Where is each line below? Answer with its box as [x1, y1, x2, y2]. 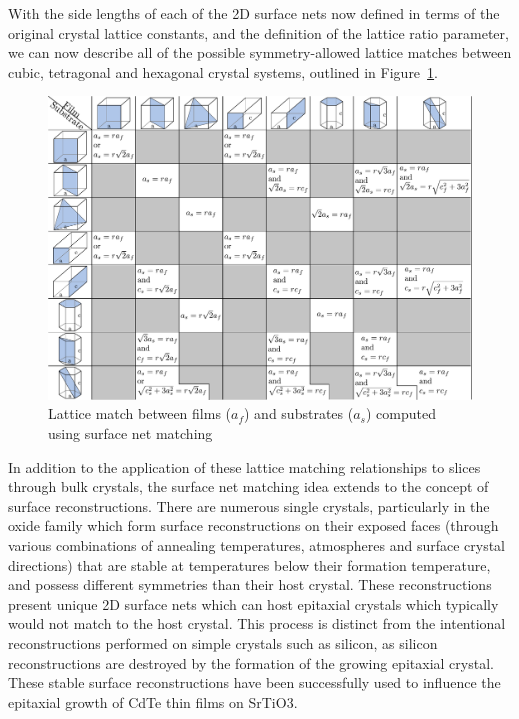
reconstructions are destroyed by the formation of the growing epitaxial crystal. [8, 652, 494, 673]
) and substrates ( [244, 403, 354, 424]
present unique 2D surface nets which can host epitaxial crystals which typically [8, 593, 499, 614]
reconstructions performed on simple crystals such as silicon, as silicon [8, 633, 438, 653]
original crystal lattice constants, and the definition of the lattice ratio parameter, [8, 22, 509, 43]
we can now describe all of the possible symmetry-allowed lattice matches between [8, 42, 512, 63]
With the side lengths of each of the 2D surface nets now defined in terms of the [8, 3, 500, 23]
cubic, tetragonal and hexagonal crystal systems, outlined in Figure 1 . [8, 61, 438, 82]
